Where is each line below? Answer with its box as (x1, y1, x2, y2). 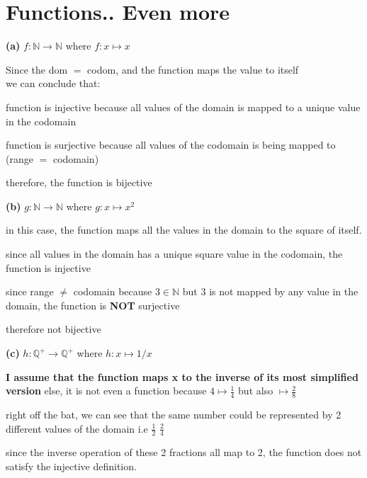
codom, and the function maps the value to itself (87, 62, 299, 76)
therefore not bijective (6, 321, 101, 336)
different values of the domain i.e (6, 421, 148, 436)
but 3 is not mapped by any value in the (182, 284, 358, 299)
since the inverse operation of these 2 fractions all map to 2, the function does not (6, 445, 362, 460)
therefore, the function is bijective (6, 175, 152, 190)
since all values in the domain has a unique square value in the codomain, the (6, 246, 343, 261)
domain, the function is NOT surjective (6, 297, 180, 312)
